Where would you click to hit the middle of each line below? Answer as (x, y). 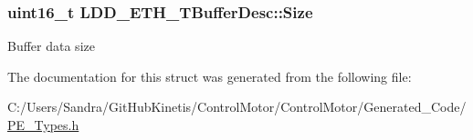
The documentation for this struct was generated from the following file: (210, 76)
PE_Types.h (43, 125)
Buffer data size (51, 46)
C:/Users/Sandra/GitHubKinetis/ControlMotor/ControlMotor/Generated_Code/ (237, 107)
